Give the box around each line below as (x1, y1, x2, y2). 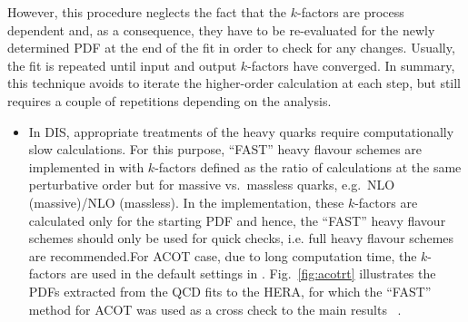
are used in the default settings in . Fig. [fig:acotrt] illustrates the (70, 264, 436, 283)
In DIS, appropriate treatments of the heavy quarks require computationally (28, 122, 454, 141)
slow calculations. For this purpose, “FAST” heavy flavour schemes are (28, 140, 423, 159)
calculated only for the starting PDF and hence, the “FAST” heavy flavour (28, 210, 446, 229)
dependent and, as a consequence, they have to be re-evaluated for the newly (7, 20, 435, 39)
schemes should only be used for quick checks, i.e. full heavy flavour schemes (28, 229, 454, 248)
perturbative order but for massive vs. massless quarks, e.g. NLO (28, 175, 395, 194)
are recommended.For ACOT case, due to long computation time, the (28, 246, 417, 265)
